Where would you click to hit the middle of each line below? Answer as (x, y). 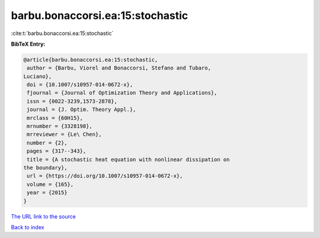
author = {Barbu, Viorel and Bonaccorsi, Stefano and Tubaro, (119, 68)
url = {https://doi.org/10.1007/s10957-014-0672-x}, (105, 176)
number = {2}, (47, 143)
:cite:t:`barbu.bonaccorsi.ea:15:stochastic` (62, 33)
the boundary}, (45, 168)
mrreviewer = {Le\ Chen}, (64, 134)
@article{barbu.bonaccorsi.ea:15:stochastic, (91, 60)
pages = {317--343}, (57, 151)
